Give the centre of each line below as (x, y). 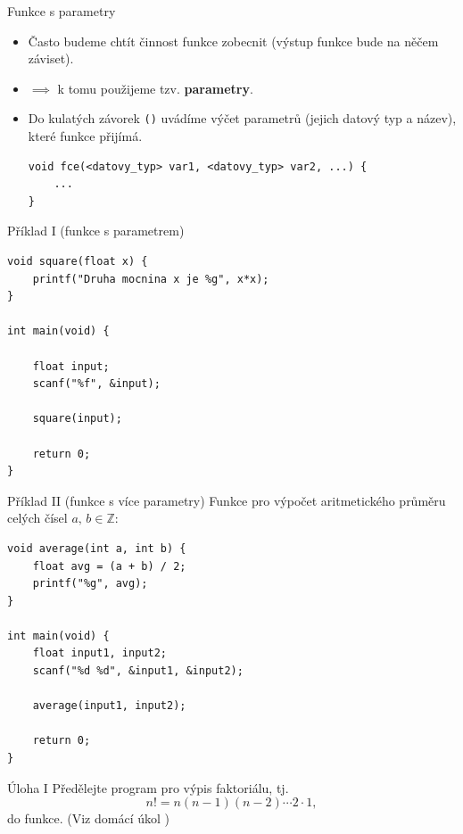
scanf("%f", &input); (96, 384)
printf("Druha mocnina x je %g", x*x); (151, 279)
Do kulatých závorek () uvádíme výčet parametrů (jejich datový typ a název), (242, 118)
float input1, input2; (99, 653)
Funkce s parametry (62, 11)
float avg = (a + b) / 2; (109, 566)
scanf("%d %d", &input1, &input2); (138, 671)
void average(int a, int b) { (97, 548)
